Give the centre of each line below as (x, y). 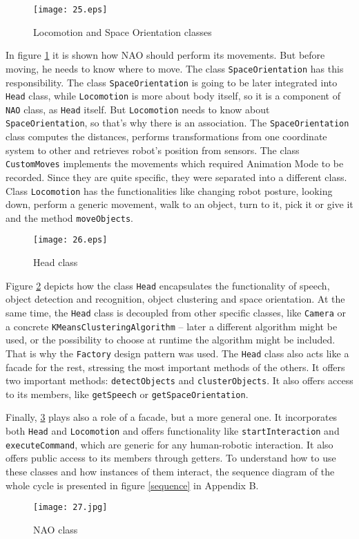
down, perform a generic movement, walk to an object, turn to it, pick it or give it (179, 204)
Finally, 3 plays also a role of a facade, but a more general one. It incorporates (172, 417)
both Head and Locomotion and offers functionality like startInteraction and (173, 431)
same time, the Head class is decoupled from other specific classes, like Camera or (176, 312)
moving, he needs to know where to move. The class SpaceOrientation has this (175, 68)
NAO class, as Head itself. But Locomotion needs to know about (138, 109)
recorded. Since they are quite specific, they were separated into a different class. (176, 177)
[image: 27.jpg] (70, 508)
